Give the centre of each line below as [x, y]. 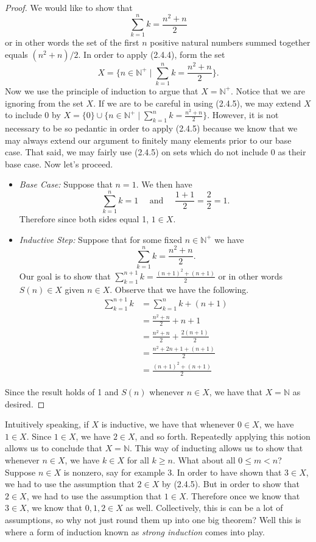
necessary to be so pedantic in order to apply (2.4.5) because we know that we [151, 128]
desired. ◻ [25, 403]
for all [138, 460]
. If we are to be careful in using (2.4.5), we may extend [197, 103]
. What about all [204, 460]
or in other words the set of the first [72, 42]
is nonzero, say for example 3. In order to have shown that [173, 472]
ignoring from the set [44, 103]
